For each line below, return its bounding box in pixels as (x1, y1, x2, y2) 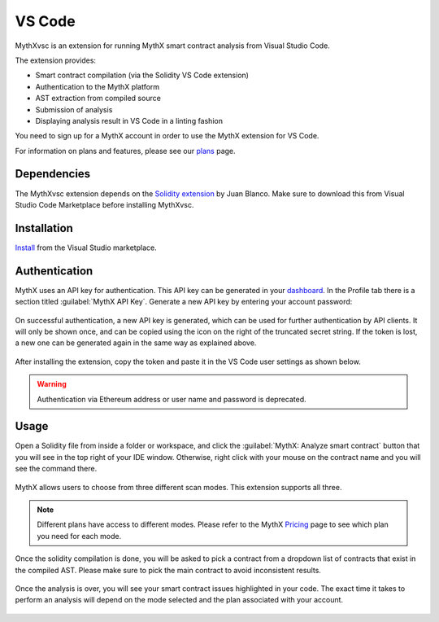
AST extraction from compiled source (35, 94, 162, 103)
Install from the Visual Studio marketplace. (15, 243, 158, 252)
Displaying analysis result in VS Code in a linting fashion (35, 116, 224, 125)
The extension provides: (15, 55, 97, 65)
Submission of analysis (35, 104, 113, 114)
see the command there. (15, 464, 98, 474)
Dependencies (15, 167, 91, 181)
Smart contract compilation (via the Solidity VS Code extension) (35, 70, 250, 81)
